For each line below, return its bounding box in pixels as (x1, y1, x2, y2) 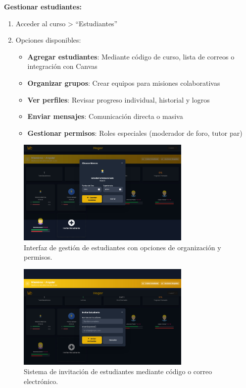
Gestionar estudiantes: (4, 1, 82, 11)
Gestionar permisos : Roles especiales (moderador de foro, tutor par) (27, 127, 243, 138)
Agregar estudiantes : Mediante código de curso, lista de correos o (27, 51, 235, 61)
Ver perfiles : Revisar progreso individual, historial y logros (27, 94, 210, 105)
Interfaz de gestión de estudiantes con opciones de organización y (24, 242, 221, 252)
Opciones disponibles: (15, 35, 81, 45)
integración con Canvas (27, 61, 98, 71)
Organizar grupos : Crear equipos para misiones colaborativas (27, 77, 220, 88)
